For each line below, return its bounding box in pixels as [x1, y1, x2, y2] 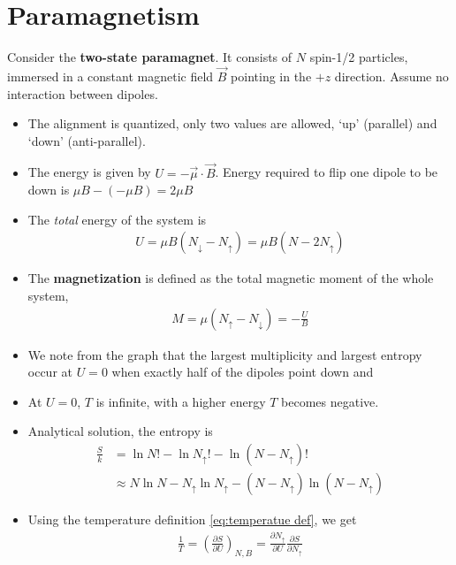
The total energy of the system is [27, 210, 207, 228]
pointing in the [231, 66, 312, 85]
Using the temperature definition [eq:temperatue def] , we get [27, 510, 357, 528]
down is [27, 180, 70, 199]
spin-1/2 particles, [309, 48, 408, 66]
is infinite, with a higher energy [95, 392, 266, 410]
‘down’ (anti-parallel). [27, 131, 146, 149]
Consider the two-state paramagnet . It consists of [7, 48, 293, 66]
